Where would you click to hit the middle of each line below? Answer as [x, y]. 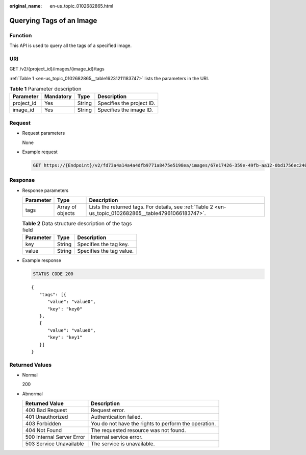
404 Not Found [44, 430]
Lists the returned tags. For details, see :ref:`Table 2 [151, 207]
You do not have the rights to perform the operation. [154, 424]
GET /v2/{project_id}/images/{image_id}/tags [57, 69]
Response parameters [45, 190]
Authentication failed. [117, 417]
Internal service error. [117, 437]
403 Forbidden [43, 424]
